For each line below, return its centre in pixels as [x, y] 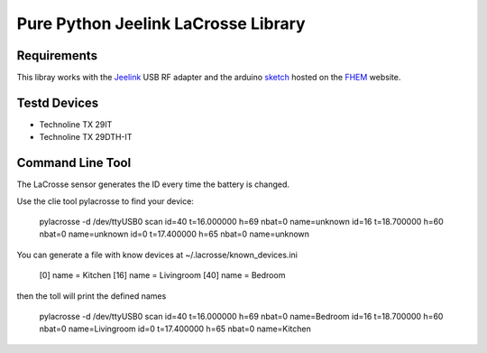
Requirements [57, 56]
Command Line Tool [74, 163]
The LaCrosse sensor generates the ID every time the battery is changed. [153, 184]
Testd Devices [58, 102]
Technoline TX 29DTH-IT [86, 137]
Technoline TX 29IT [76, 124]
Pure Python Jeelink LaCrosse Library [161, 23]
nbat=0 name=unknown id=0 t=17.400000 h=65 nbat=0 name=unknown [175, 234]
